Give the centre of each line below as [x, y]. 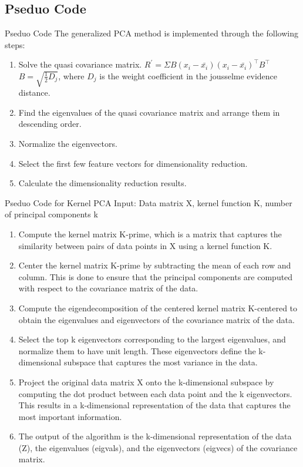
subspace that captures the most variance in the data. [161, 362]
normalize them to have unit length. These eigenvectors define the [137, 350]
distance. [34, 93]
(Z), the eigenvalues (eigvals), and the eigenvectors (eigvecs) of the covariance [158, 447]
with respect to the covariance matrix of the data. [108, 288]
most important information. [70, 416]
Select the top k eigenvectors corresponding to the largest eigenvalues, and [152, 339]
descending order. [50, 124]
